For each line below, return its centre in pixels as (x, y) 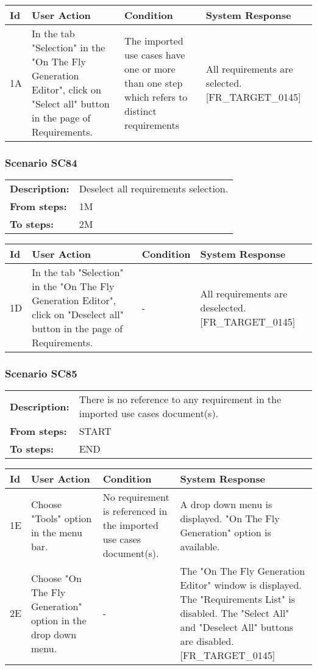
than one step (154, 82)
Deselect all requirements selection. (154, 189)
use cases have (155, 54)
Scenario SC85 (41, 373)
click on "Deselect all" (78, 315)
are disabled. (207, 641)
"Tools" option (61, 518)
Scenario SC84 (41, 162)
